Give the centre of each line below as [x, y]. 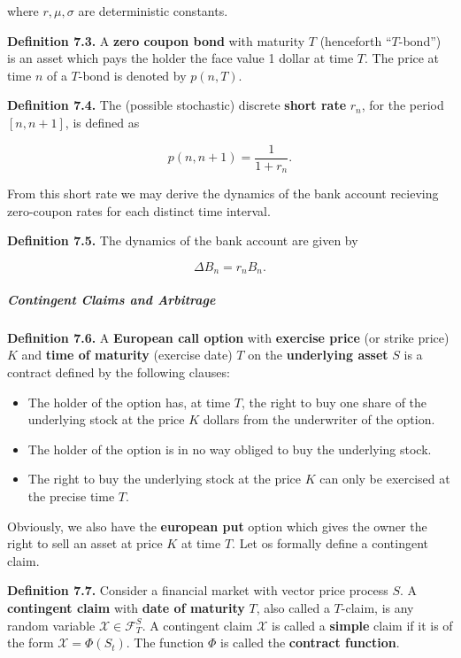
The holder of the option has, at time [129, 402]
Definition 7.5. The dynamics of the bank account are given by [183, 240]
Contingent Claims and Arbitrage [111, 299]
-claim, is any [377, 608]
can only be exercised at [385, 479]
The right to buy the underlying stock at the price [165, 479]
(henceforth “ [356, 40]
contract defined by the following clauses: [119, 372]
